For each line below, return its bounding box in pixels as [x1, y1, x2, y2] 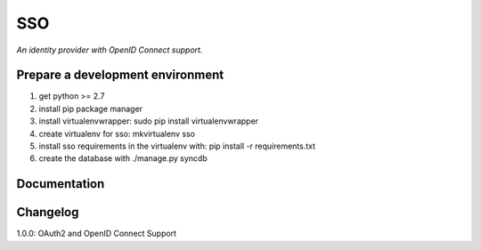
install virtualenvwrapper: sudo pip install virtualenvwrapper [38, 116, 258, 126]
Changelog [16, 205, 79, 220]
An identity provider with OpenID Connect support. [16, 44, 203, 55]
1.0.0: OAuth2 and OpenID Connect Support [16, 228, 177, 239]
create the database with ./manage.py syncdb [38, 153, 208, 164]
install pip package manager [38, 103, 143, 114]
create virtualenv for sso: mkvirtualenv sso [38, 128, 196, 139]
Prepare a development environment [16, 68, 224, 83]
